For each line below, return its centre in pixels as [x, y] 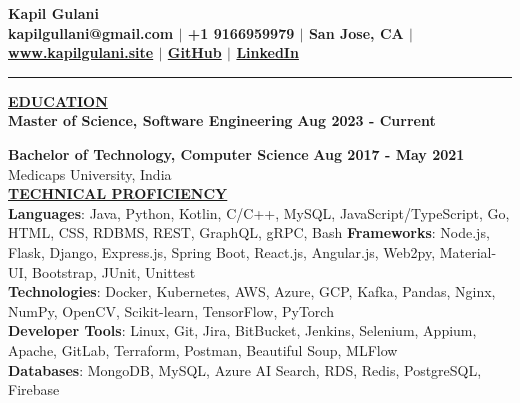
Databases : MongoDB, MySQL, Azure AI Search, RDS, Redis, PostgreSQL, [245, 369]
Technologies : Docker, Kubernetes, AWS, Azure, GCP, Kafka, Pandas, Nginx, [252, 291]
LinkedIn [267, 52]
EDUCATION [58, 100]
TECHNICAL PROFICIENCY [118, 193]
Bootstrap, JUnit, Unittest [114, 271]
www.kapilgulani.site [81, 52]
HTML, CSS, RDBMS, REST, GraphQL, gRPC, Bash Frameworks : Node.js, [249, 232]
